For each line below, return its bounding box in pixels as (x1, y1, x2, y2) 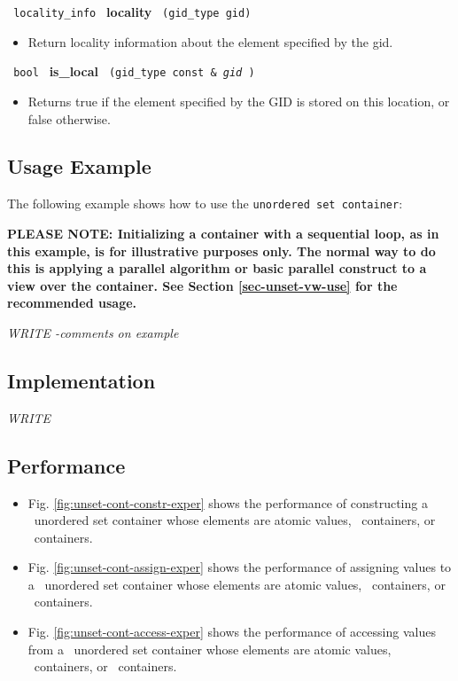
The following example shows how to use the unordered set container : (7, 194, 403, 213)
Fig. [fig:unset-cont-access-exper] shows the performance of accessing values (27, 622, 436, 641)
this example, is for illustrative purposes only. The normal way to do (7, 241, 436, 260)
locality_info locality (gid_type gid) (13, 3, 252, 20)
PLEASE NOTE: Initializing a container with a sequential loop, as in (7, 223, 439, 242)
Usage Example (7, 153, 151, 180)
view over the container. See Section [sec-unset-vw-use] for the (7, 276, 398, 294)
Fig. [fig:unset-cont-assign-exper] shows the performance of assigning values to (27, 558, 452, 576)
